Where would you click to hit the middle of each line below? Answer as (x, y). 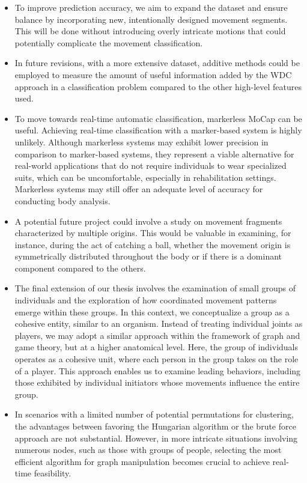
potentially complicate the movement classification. (109, 42)
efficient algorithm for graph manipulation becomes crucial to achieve (142, 461)
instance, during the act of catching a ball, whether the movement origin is (153, 244)
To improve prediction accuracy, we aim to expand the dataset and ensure (151, 7)
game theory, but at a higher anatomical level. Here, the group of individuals (157, 347)
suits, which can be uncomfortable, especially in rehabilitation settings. (145, 177)
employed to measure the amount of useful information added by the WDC (153, 74)
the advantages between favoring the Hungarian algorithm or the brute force (155, 426)
